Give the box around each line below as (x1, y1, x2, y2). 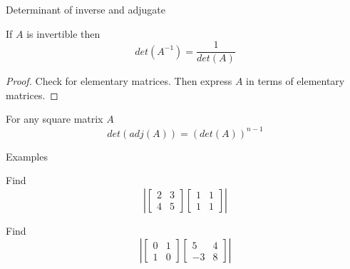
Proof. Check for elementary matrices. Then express (6, 73, 232, 88)
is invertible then (26, 26, 101, 41)
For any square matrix (6, 111, 103, 126)
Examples (6, 148, 48, 163)
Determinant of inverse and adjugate (6, 2, 165, 16)
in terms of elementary (246, 73, 345, 88)
